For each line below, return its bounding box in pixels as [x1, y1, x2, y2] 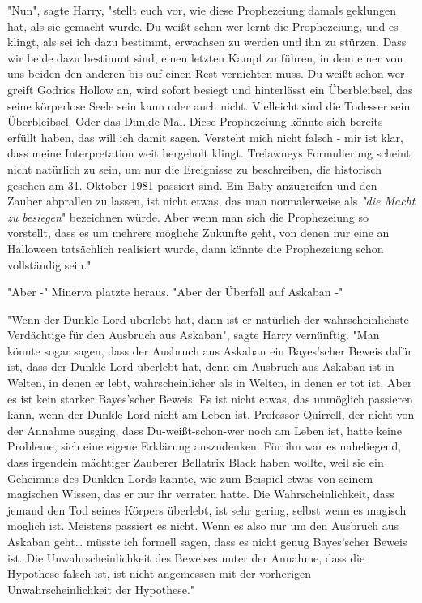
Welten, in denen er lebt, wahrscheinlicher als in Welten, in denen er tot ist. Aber [7, 374, 412, 391]
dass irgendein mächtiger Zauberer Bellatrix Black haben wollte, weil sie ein [7, 454, 384, 471]
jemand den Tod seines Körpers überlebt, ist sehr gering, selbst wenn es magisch [7, 501, 407, 518]
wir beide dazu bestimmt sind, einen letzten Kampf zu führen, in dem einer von [7, 49, 403, 66]
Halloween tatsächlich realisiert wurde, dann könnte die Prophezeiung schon [7, 239, 384, 256]
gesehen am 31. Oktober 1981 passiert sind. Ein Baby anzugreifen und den [7, 176, 377, 193]
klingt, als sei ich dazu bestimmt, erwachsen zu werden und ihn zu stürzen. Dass [7, 33, 407, 50]
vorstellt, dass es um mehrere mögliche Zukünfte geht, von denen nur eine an [7, 224, 390, 241]
